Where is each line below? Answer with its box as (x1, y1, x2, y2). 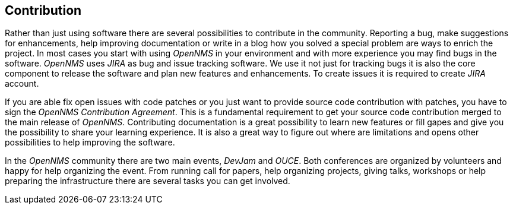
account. (5, 78, 39, 89)
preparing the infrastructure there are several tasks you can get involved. (5, 176, 290, 186)
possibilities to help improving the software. (5, 137, 175, 148)
